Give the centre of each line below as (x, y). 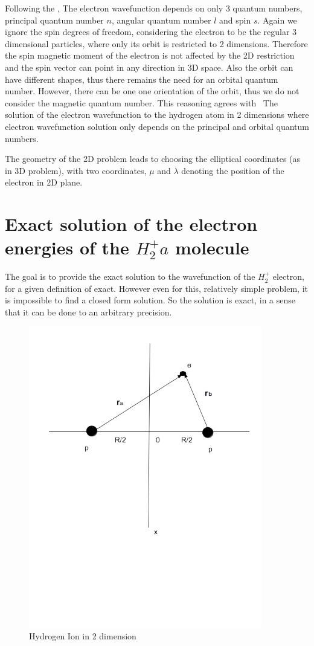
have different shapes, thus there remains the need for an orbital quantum (142, 79)
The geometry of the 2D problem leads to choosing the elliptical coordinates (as (153, 159)
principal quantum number (54, 20)
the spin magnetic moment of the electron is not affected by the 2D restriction (150, 55)
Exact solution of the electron (131, 224)
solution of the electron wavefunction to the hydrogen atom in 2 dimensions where (157, 115)
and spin (235, 20)
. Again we (277, 20)
